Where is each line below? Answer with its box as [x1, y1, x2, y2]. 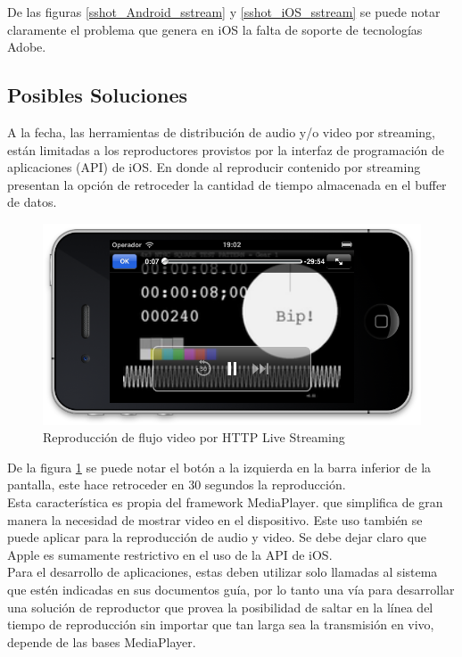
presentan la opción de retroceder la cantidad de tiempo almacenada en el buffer [7, 175, 447, 193]
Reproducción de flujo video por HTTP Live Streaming [43, 428, 345, 447]
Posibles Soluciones [7, 81, 188, 109]
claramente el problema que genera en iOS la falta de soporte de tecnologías [7, 20, 423, 38]
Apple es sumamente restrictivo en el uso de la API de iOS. [7, 545, 333, 563]
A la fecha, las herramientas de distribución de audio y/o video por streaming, [7, 122, 436, 141]
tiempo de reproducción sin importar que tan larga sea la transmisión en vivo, [7, 615, 434, 634]
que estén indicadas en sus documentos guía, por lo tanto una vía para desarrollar [7, 579, 455, 598]
